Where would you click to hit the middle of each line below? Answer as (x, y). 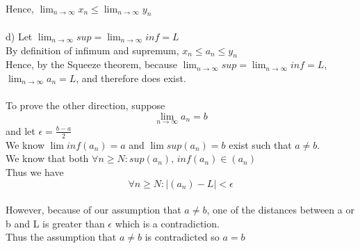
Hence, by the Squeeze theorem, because (92, 64)
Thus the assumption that (61, 237)
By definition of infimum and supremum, (92, 50)
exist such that (260, 144)
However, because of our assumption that (93, 210)
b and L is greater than (55, 223)
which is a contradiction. (167, 223)
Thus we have (35, 171)
